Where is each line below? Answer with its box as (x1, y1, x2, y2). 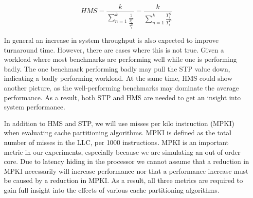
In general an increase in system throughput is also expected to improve (4, 35, 219, 45)
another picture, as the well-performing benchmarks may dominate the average (4, 83, 239, 93)
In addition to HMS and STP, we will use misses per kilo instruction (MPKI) (4, 118, 235, 128)
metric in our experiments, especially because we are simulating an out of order (4, 146, 241, 157)
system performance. (4, 102, 65, 112)
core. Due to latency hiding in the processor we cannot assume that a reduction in (4, 156, 249, 166)
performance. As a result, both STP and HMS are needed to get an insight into (4, 92, 241, 102)
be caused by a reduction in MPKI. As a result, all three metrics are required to (4, 175, 243, 185)
